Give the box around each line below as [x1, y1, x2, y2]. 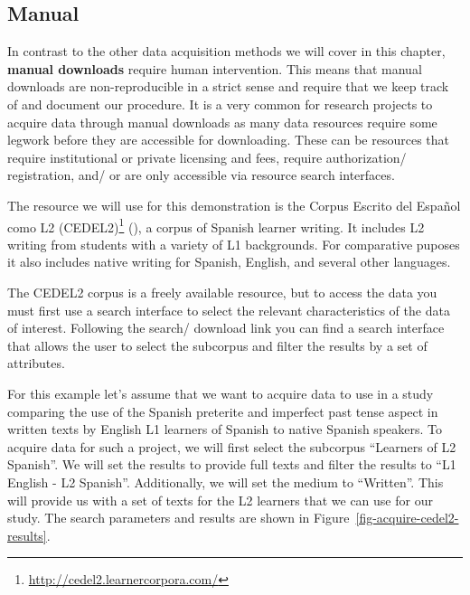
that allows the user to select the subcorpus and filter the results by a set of [7, 335, 428, 354]
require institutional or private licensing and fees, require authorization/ [7, 147, 407, 166]
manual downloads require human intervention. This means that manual [7, 59, 422, 78]
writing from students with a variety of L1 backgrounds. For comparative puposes [7, 234, 460, 253]
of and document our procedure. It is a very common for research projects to [7, 94, 433, 113]
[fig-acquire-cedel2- [355, 508, 459, 527]
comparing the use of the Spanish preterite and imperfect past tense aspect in [7, 401, 438, 420]
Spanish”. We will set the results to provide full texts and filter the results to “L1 [7, 455, 456, 474]
